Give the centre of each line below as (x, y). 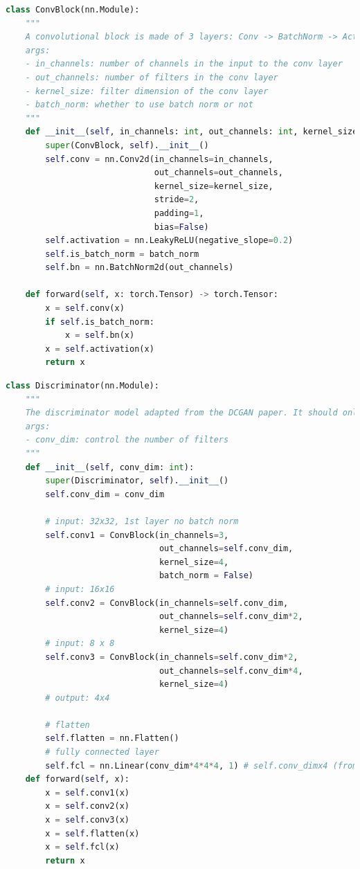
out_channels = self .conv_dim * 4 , (231, 671)
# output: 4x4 (78, 698)
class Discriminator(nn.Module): (82, 386)
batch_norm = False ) (206, 576)
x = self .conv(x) (85, 308)
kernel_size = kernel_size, (214, 186)
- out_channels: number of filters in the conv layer (152, 77)
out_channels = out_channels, (218, 173)
